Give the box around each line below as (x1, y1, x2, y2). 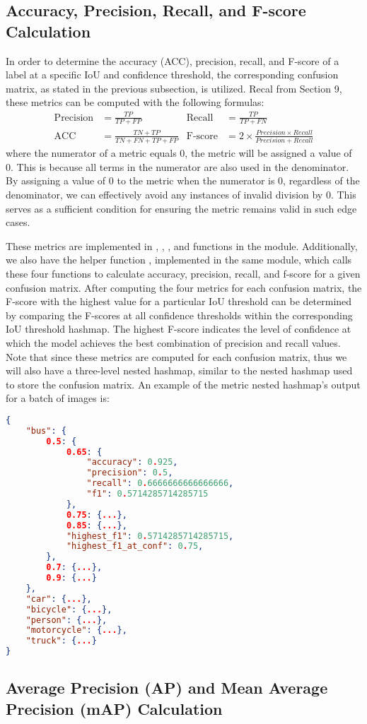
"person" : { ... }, (25, 615, 107, 625)
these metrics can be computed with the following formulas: (6, 95, 264, 109)
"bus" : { (25, 425, 66, 436)
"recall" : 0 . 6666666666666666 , (86, 478, 234, 489)
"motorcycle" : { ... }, (25, 625, 127, 636)
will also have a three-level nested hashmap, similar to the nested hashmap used (6, 363, 353, 378)
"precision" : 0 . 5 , (86, 468, 173, 478)
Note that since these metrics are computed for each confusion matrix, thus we (6, 349, 347, 364)
